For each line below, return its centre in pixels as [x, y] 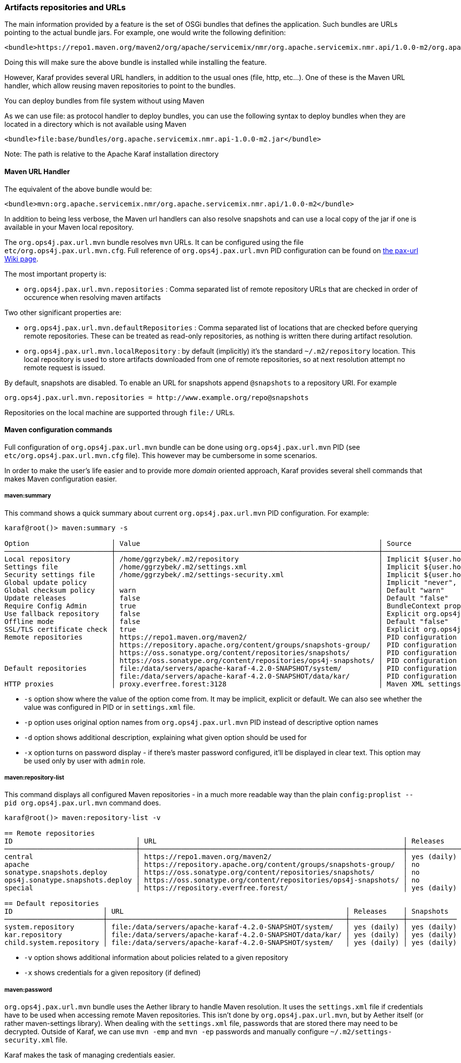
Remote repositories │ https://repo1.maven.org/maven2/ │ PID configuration [231, 637]
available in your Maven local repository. [69, 227]
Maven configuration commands [59, 430]
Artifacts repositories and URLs [65, 7]
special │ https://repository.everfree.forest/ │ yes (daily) [231, 888]
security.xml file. [36, 1040]
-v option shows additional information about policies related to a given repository [156, 958]
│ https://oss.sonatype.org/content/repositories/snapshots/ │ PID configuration [284, 652]
